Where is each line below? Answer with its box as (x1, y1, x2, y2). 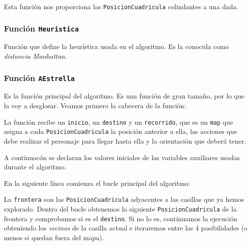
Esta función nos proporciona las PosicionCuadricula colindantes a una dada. (4, 1, 238, 11)
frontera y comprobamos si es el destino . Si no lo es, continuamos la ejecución (4, 213, 237, 223)
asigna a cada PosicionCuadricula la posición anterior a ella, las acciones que (4, 126, 237, 136)
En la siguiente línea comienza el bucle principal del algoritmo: (4, 178, 190, 188)
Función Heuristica (4, 22, 79, 34)
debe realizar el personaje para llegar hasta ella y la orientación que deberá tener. (4, 135, 246, 146)
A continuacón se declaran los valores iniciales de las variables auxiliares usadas (4, 152, 240, 162)
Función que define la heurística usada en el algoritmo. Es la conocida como (4, 41, 229, 51)
